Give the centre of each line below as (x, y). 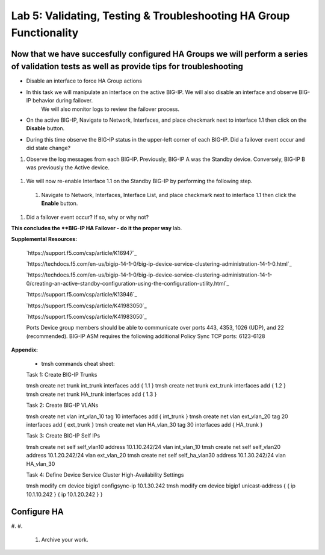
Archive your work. (65, 539)
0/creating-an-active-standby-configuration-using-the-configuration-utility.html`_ (128, 283)
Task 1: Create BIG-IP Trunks (62, 375)
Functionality (45, 33)
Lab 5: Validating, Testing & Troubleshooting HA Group (150, 16)
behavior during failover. (63, 101)
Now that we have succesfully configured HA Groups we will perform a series (159, 54)
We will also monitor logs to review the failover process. (110, 109)
